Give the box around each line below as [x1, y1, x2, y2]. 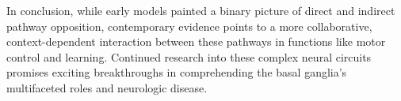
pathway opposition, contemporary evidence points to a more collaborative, [6, 17, 372, 34]
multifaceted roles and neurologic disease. [6, 79, 208, 95]
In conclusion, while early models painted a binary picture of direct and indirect [6, 2, 395, 18]
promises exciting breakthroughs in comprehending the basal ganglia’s [6, 64, 347, 80]
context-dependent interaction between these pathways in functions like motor [6, 33, 386, 50]
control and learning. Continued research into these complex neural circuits [6, 48, 372, 65]
